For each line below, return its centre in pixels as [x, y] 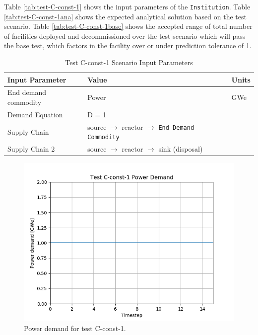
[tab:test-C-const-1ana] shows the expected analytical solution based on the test [125, 16]
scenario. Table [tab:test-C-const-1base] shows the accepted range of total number [128, 26]
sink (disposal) [181, 149]
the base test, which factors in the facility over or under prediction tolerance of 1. [128, 45]
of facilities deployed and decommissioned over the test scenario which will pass [125, 36]
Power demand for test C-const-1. [75, 328]
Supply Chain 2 [31, 149]
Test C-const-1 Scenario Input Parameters [129, 62]
